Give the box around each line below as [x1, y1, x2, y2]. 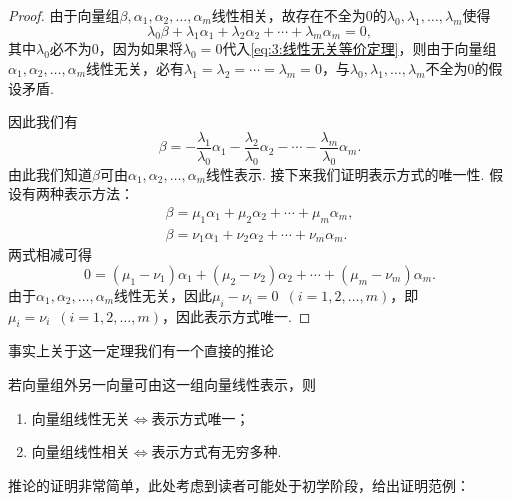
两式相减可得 [8, 244, 92, 265]
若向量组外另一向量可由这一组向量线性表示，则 [8, 373, 316, 394]
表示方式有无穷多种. [151, 441, 282, 462]
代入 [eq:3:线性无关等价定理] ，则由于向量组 [222, 38, 497, 59]
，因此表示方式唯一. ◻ [162, 305, 311, 326]
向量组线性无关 [31, 407, 130, 428]
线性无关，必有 [86, 57, 185, 78]
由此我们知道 [8, 163, 92, 184]
